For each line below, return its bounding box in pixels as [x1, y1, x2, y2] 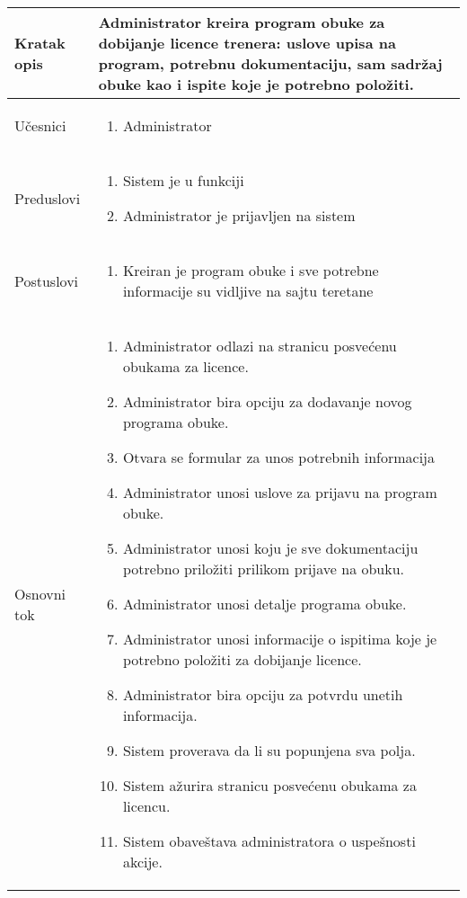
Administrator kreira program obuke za [98, 12, 385, 32]
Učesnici [14, 115, 66, 136]
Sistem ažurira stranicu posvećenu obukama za [122, 775, 417, 796]
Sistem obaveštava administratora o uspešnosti [122, 831, 416, 851]
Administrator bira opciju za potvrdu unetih [122, 684, 403, 705]
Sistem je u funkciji [122, 170, 244, 191]
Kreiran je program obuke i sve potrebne [122, 260, 379, 280]
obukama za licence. [122, 356, 249, 377]
